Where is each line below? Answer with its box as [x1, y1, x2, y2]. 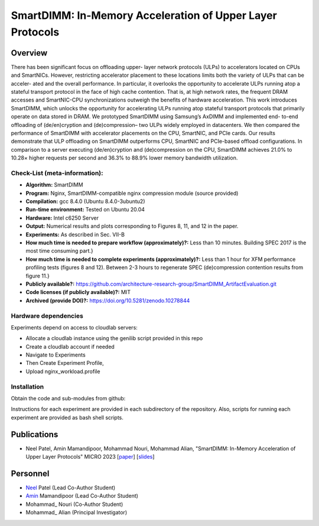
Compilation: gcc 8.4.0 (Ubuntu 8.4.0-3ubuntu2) [25, 198, 145, 205]
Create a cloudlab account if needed [25, 343, 115, 350]
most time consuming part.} [25, 247, 94, 254]
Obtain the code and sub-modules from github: [11, 395, 126, 401]
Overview [11, 48, 48, 58]
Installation [11, 383, 44, 391]
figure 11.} [25, 272, 50, 279]
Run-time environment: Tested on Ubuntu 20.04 [25, 206, 145, 213]
